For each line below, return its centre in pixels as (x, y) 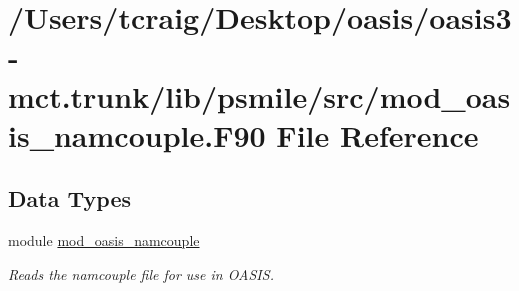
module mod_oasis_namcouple (104, 240)
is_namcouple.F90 (137, 134)
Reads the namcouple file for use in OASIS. (141, 273)
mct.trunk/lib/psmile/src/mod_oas (259, 95)
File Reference (377, 134)
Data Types (69, 198)
